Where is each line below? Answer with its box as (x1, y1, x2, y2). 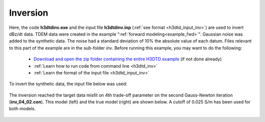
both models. (9, 106, 36, 112)
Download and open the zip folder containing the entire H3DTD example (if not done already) (33, 56, 222, 62)
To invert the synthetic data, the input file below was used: (9, 81, 128, 87)
